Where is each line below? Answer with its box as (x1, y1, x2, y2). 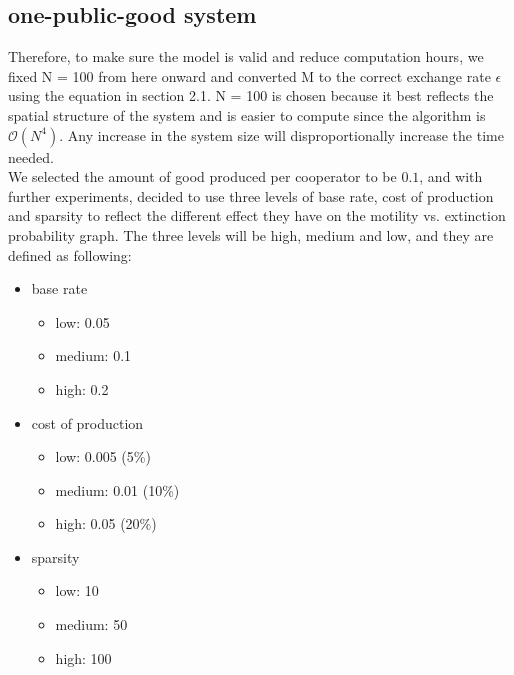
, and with (419, 166, 483, 187)
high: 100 (55, 647, 112, 668)
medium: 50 (55, 614, 128, 635)
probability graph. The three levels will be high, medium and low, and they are (8, 224, 494, 245)
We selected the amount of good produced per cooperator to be (8, 166, 397, 187)
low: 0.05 (55, 311, 110, 332)
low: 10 (55, 580, 99, 601)
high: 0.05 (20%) (55, 513, 157, 534)
